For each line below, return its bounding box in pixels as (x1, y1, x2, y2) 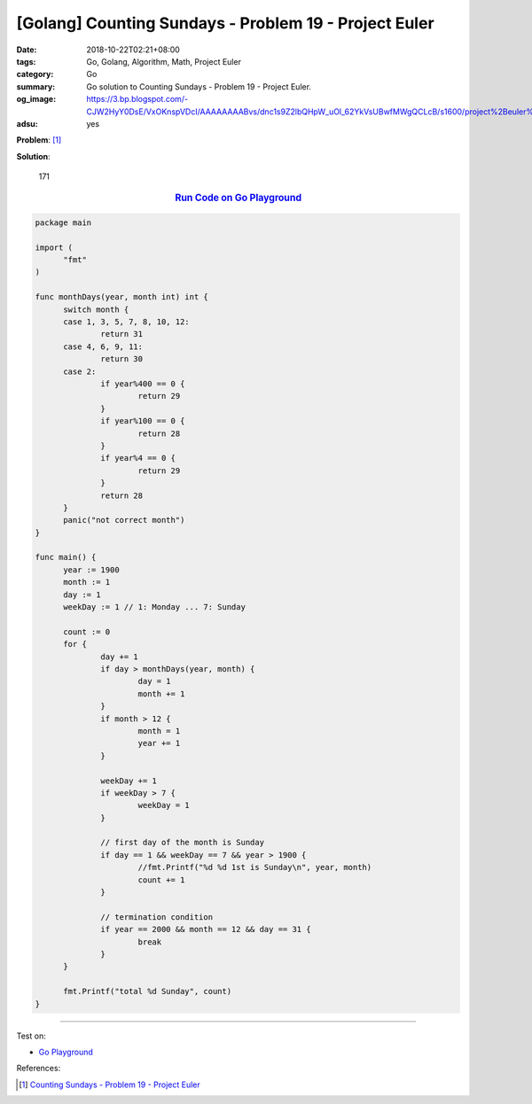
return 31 (100, 329, 144, 339)
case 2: (63, 366, 97, 377)
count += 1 (137, 875, 185, 885)
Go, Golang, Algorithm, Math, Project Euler (86, 56, 241, 66)
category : (16, 69, 54, 80)
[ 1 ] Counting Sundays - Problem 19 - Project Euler (19, 1079, 200, 1090)
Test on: (16, 1030, 46, 1041)
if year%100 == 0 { (100, 416, 185, 426)
